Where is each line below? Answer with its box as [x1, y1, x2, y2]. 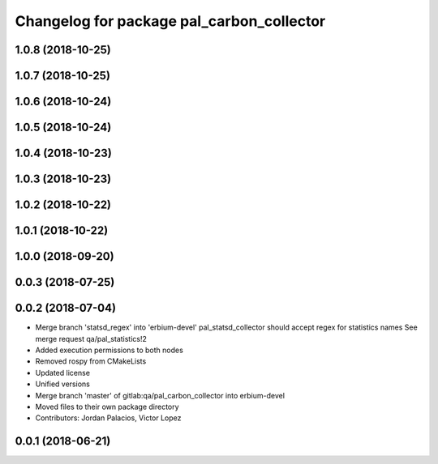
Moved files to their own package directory [35, 402, 179, 411]
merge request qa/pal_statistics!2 [35, 334, 148, 343]
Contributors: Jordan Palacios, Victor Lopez [35, 413, 182, 423]
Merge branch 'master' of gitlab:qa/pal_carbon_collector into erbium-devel [35, 390, 286, 400]
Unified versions [35, 379, 91, 389]
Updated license [35, 368, 91, 377]
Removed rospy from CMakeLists [35, 356, 147, 366]
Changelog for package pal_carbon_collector [15, 12, 326, 30]
